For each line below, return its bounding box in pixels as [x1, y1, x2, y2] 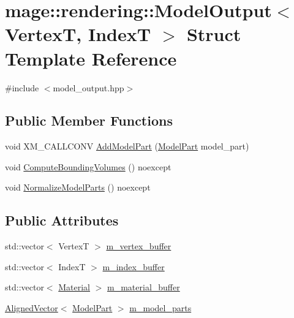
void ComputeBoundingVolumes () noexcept [5, 160, 171, 173]
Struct [186, 21, 241, 47]
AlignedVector [5, 301, 58, 314]
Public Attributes [5, 211, 119, 230]
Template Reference [5, 45, 177, 70]
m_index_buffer [102, 260, 165, 273]
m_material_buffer [107, 281, 180, 293]
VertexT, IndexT [5, 21, 151, 47]
